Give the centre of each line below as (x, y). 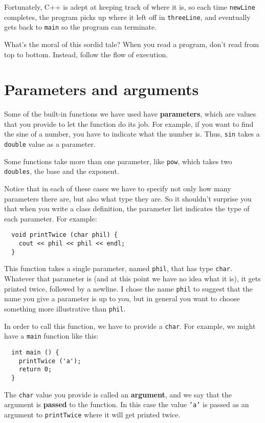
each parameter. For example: (51, 218)
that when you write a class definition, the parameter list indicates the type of (127, 208)
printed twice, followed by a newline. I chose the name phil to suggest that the (128, 288)
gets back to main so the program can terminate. (81, 27)
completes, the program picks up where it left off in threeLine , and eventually (127, 17)
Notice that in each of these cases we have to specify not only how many (118, 188)
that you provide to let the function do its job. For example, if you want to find (129, 124)
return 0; (35, 370)
